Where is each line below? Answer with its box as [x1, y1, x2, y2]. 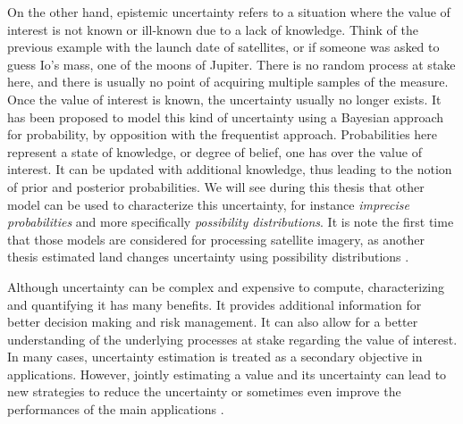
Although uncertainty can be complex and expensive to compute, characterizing [7, 277, 445, 295]
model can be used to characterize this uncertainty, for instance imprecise [7, 195, 409, 213]
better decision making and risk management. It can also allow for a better [7, 312, 418, 331]
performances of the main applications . [7, 400, 224, 419]
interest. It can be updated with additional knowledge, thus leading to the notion [7, 160, 452, 179]
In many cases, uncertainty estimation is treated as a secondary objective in [7, 347, 423, 366]
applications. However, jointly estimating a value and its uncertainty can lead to [7, 364, 447, 383]
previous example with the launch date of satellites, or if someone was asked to [7, 37, 440, 56]
